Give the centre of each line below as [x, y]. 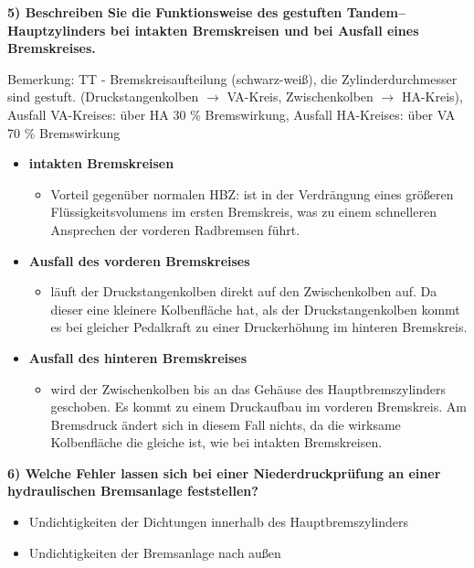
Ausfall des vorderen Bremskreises [139, 260]
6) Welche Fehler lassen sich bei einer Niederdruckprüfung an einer [224, 472]
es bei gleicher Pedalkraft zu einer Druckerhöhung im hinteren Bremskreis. [259, 327]
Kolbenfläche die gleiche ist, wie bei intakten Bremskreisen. [216, 442]
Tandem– [376, 12]
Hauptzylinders [57, 30]
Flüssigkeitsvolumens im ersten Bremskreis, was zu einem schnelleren [243, 212]
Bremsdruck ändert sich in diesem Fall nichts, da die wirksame [226, 424]
